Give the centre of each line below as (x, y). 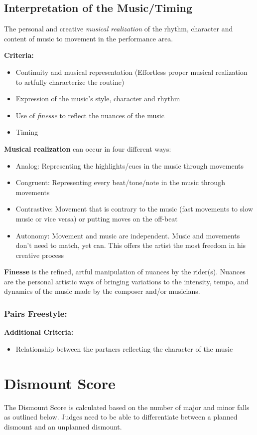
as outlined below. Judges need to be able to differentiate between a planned (121, 417)
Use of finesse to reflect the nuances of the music (90, 115)
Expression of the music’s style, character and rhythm (98, 99)
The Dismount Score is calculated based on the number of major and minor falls (127, 407)
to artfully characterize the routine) (70, 82)
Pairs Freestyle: (36, 313)
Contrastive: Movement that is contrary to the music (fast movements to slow (134, 209)
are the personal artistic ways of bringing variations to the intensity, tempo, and (126, 281)
